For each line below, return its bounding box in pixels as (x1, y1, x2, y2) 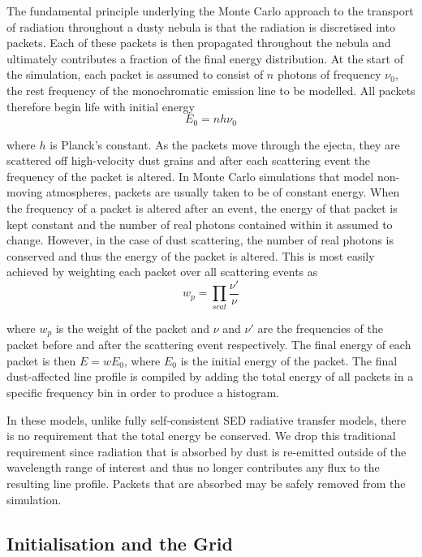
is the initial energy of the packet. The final (180, 352, 398, 369)
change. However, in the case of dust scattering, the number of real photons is (6, 231, 394, 248)
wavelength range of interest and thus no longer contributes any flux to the (6, 459, 380, 476)
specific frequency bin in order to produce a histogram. (6, 383, 279, 400)
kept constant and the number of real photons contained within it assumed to (6, 215, 393, 232)
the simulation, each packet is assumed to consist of (6, 66, 264, 83)
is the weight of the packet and (55, 319, 209, 336)
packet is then (6, 352, 76, 369)
